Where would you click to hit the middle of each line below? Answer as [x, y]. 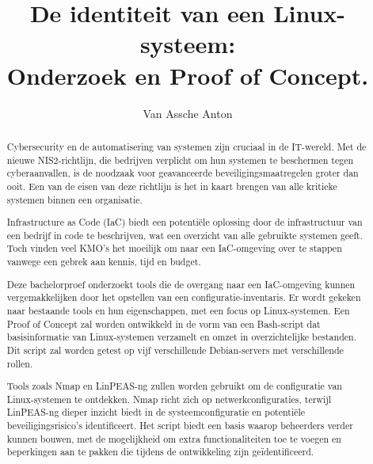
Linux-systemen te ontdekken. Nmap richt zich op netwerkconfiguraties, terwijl [169, 399]
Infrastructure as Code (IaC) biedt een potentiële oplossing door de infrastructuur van [185, 222]
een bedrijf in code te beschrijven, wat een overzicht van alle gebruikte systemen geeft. [185, 235]
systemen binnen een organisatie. [74, 199]
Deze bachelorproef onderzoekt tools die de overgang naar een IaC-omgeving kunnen [181, 284]
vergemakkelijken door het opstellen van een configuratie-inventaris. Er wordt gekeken [184, 297]
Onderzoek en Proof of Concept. [188, 75]
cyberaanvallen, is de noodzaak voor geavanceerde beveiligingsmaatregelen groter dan [183, 173]
